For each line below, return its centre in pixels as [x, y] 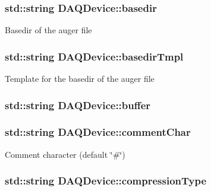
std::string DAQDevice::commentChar [98, 132]
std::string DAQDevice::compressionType [106, 181]
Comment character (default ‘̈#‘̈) [65, 154]
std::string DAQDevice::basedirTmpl [94, 56]
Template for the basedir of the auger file [80, 79]
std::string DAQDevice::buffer [78, 105]
